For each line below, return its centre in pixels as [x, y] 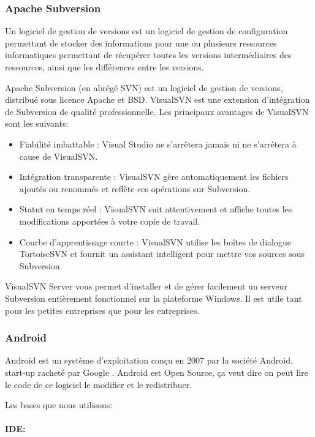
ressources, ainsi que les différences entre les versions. [104, 67]
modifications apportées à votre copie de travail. [110, 221]
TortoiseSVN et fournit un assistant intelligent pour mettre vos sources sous [162, 254]
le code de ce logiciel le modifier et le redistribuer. [99, 384]
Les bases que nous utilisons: [59, 405]
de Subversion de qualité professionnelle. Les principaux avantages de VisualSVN [157, 111]
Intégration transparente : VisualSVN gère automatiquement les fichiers [154, 177]
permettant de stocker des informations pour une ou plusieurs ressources [141, 43]
